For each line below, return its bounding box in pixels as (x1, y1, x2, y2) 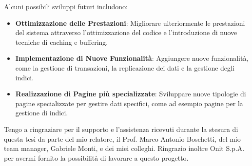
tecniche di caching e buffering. (15, 37, 108, 47)
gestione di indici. (15, 108, 68, 118)
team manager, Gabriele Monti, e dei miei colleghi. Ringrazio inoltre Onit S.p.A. (4, 143, 245, 153)
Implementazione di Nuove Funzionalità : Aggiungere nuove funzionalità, (15, 53, 249, 63)
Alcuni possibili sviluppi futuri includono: (4, 1, 128, 11)
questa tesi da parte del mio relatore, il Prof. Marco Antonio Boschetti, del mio (4, 133, 241, 144)
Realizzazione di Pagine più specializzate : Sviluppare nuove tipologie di (15, 89, 246, 99)
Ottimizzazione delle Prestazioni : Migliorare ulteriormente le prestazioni (15, 18, 245, 28)
